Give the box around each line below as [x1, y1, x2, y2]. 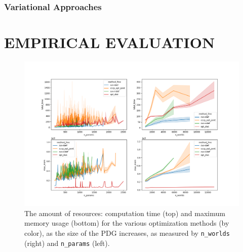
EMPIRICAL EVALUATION [4, 32, 215, 53]
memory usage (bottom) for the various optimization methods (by [24, 218, 229, 228]
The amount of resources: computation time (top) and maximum [24, 207, 225, 218]
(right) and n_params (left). [24, 237, 110, 248]
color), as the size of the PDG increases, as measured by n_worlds [24, 228, 230, 238]
